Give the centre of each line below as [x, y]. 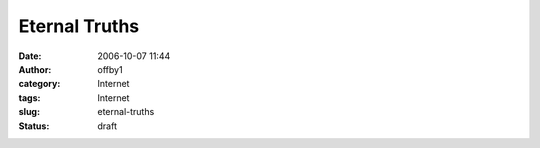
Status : [34, 126]
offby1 [110, 69]
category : [39, 84]
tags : [29, 97]
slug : [29, 112]
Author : [35, 69]
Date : [30, 56]
